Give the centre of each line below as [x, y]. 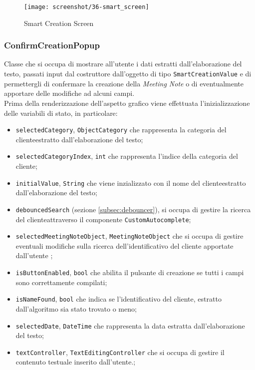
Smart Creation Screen [59, 23]
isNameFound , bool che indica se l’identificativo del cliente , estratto [119, 299]
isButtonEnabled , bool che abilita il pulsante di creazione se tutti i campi [130, 272]
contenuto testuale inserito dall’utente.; [76, 362]
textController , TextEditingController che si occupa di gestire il [120, 352]
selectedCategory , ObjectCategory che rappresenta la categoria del [121, 130]
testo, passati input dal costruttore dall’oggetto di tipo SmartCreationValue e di [128, 74]
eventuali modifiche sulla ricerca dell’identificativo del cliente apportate [125, 245]
